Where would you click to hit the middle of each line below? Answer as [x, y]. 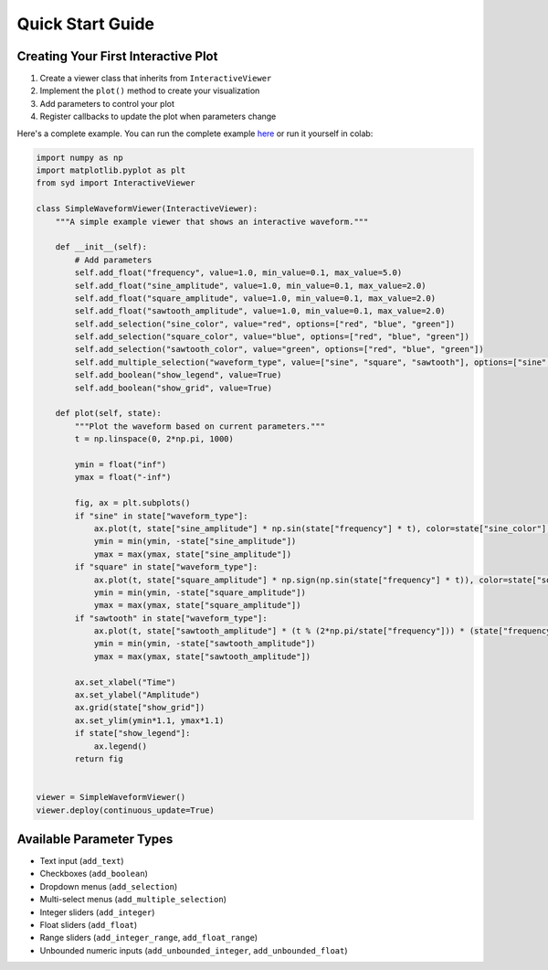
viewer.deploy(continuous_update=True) [125, 810]
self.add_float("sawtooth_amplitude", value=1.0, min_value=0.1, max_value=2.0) [260, 311]
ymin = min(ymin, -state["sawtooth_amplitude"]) [205, 644]
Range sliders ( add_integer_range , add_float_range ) [149, 938]
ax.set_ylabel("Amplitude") [137, 695]
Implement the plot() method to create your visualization [150, 91]
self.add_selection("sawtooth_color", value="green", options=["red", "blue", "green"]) [279, 349]
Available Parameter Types [95, 839]
